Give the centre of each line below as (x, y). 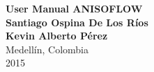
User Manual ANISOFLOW (74, 8)
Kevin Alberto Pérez (57, 36)
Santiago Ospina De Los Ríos (77, 22)
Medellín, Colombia (47, 49)
